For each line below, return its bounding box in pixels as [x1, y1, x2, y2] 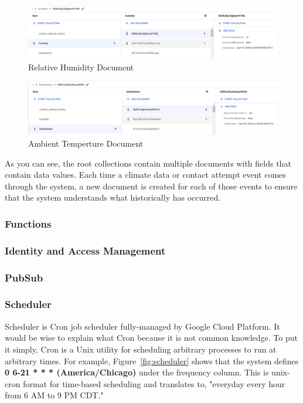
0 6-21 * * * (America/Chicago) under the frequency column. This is [5, 366, 269, 378]
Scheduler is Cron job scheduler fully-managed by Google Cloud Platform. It [5, 320, 280, 332]
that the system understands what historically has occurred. [5, 191, 221, 204]
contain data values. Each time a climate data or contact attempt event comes [5, 168, 286, 181]
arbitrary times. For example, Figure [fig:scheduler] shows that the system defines [5, 354, 299, 367]
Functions [5, 216, 52, 231]
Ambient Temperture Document [28, 137, 144, 150]
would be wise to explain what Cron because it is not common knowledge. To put [5, 331, 298, 344]
